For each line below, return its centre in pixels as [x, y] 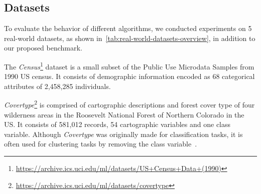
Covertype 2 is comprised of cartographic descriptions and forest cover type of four [129, 104]
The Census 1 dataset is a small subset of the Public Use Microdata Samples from [129, 65]
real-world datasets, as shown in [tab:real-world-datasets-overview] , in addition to [130, 38]
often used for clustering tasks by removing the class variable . [101, 144]
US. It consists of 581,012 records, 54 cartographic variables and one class [117, 124]
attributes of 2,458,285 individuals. [57, 86]
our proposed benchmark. [43, 48]
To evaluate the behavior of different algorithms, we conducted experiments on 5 [128, 28]
